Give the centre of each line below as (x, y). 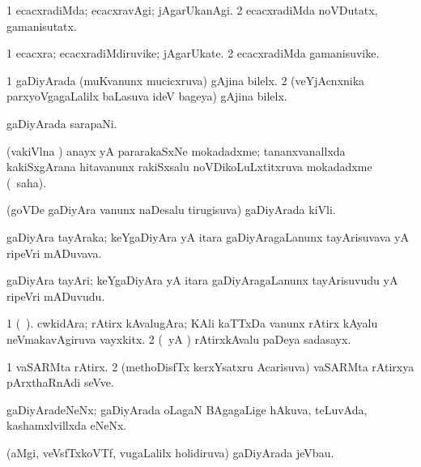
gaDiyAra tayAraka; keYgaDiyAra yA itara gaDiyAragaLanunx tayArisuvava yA (208, 236)
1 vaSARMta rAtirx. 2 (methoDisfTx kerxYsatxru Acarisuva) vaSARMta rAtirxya (210, 366)
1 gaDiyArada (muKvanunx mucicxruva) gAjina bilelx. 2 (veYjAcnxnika (186, 80)
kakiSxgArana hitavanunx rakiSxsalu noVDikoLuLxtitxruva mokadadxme (189, 167)
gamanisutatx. (42, 26)
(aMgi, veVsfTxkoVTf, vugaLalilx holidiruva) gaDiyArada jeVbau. (170, 452)
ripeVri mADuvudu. (56, 296)
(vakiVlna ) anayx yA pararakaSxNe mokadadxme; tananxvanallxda (176, 150)
